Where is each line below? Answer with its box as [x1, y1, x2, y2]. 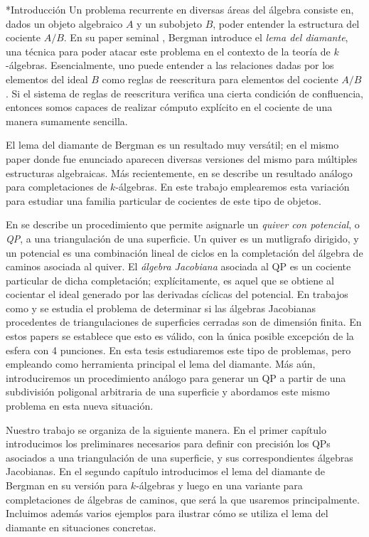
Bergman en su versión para [6, 478, 128, 492]
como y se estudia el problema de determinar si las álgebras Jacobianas [6, 300, 316, 315]
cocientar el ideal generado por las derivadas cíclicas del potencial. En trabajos [6, 287, 348, 302]
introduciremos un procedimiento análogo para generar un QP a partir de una [6, 370, 346, 385]
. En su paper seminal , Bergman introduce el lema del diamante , [63, 30, 348, 45]
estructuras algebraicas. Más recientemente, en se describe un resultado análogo [6, 165, 353, 180]
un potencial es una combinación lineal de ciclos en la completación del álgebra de [6, 245, 363, 260]
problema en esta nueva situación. [6, 398, 154, 413]
